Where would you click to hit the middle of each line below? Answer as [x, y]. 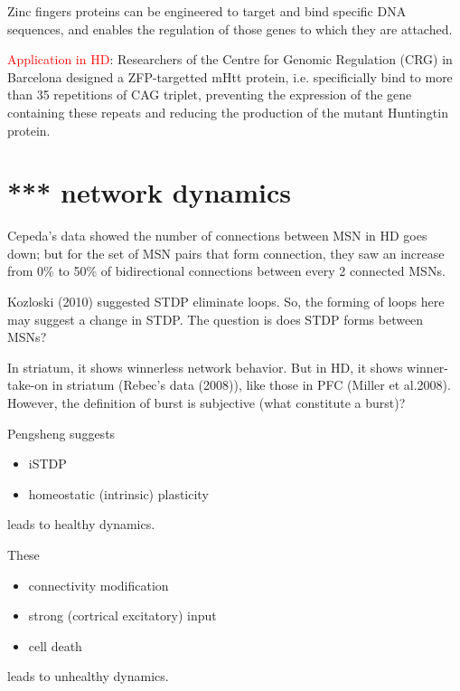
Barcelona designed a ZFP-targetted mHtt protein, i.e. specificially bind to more [230, 76]
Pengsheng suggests [61, 433]
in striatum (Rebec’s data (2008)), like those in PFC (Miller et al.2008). [251, 385]
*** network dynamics [149, 192]
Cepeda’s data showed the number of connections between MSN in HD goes [217, 236]
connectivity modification [99, 585]
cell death [55, 645]
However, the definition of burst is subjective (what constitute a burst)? [207, 403]
